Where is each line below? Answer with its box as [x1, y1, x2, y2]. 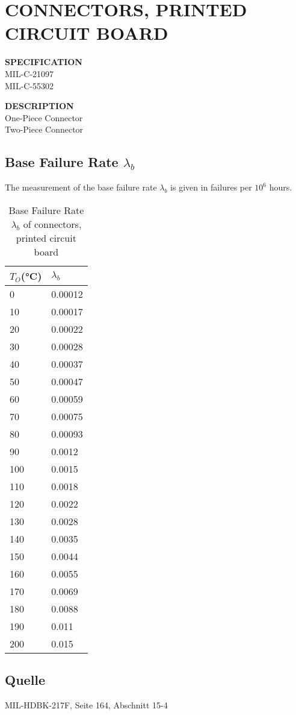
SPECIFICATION [5, 55, 82, 68]
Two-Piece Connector [5, 123, 84, 136]
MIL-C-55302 [5, 79, 54, 92]
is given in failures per [170, 181, 252, 194]
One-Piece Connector [5, 111, 83, 124]
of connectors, [23, 216, 82, 231]
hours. [269, 181, 292, 194]
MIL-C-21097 [5, 67, 54, 80]
